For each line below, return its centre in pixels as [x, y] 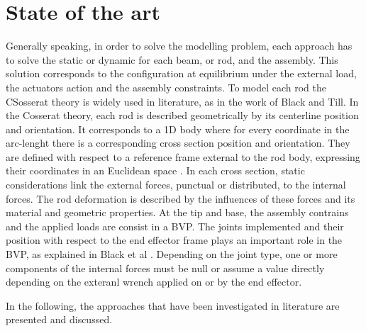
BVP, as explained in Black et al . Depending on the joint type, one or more [172, 254]
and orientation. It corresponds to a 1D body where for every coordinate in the [178, 129]
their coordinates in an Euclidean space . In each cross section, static [155, 170]
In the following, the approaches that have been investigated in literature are [173, 305]
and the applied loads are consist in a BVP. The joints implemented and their [175, 226]
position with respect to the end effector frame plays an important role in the [174, 240]
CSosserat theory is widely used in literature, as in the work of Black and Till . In [182, 101]
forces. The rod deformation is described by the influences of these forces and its [181, 198]
